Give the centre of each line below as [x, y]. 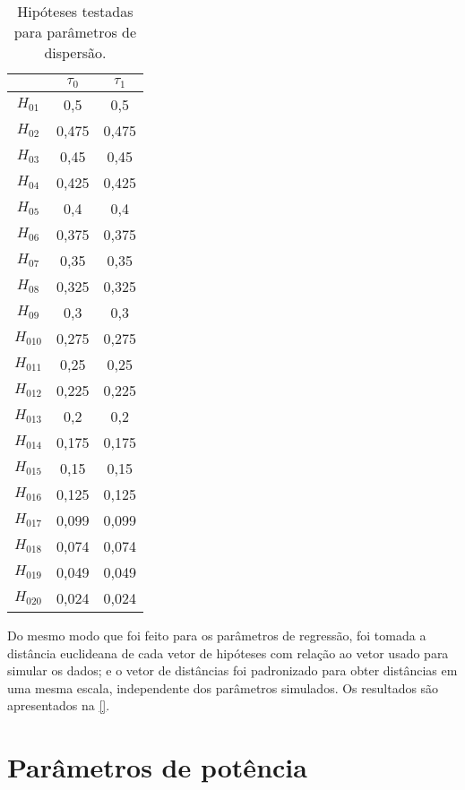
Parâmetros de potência [157, 767]
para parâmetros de [75, 32]
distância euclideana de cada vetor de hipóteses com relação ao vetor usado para [228, 653]
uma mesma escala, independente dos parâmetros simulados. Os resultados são [223, 687]
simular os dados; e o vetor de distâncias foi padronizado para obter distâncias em [232, 670]
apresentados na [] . [59, 705]
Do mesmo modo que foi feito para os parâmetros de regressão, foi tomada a [217, 635]
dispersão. [75, 52]
